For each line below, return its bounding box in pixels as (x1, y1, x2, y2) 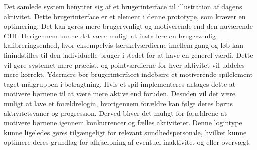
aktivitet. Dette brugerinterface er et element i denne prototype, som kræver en (4, 11, 246, 21)
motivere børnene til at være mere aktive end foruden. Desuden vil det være (4, 88, 235, 99)
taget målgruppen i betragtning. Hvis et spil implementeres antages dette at (4, 78, 236, 89)
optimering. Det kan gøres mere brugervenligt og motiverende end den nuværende (4, 21, 253, 31)
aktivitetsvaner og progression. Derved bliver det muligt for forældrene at (4, 108, 227, 118)
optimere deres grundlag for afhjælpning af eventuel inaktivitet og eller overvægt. (4, 137, 251, 147)
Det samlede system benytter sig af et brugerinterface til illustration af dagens (4, 1, 242, 11)
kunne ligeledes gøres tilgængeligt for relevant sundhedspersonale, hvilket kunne (4, 127, 247, 137)
